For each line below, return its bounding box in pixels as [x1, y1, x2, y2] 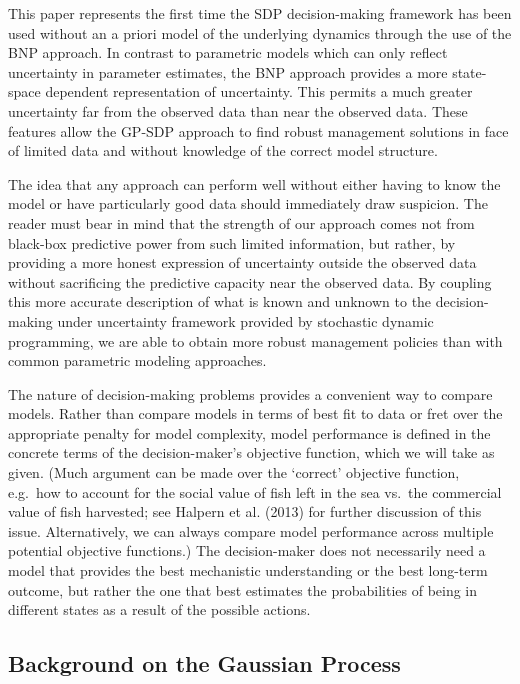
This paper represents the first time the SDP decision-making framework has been [8, 3, 512, 23]
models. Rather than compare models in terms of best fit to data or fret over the [8, 403, 503, 424]
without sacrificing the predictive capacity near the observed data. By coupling [8, 271, 492, 292]
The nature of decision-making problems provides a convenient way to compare [8, 383, 493, 404]
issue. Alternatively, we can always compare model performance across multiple [8, 520, 494, 541]
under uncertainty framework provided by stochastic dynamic [57, 310, 434, 331]
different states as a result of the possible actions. [8, 599, 311, 620]
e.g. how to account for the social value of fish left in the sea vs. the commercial [8, 481, 502, 502]
